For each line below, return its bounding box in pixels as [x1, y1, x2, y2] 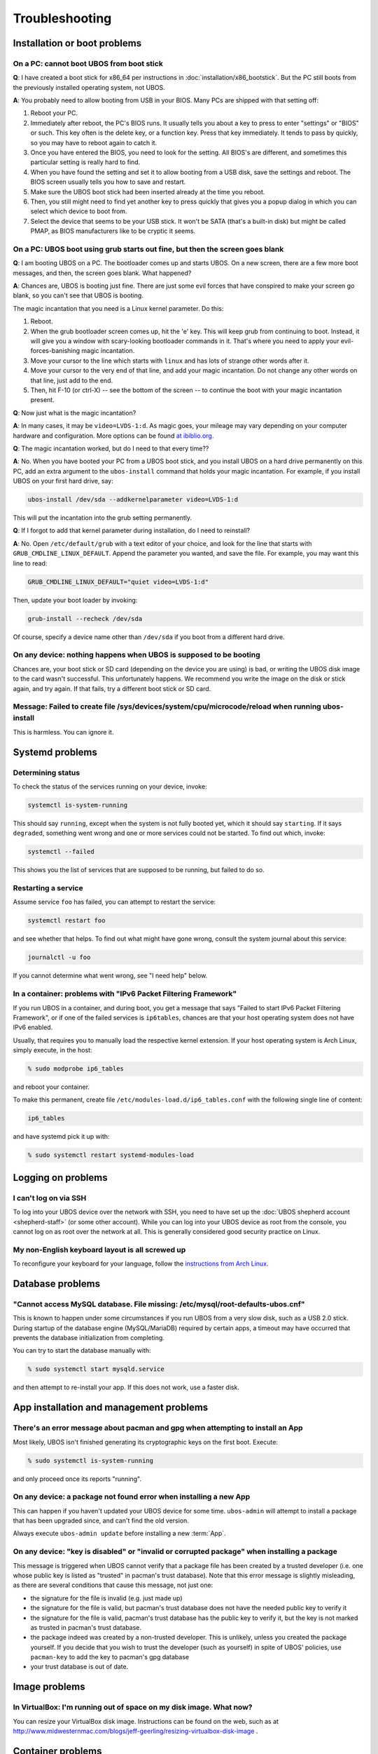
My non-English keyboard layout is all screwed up [13, 1245, 186, 1254]
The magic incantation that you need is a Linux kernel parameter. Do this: [13, 304, 224, 312]
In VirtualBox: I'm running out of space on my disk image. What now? [13, 1702, 253, 1712]
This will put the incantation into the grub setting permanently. [13, 514, 192, 522]
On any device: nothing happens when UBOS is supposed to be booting [13, 650, 260, 660]
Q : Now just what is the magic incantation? [13, 408, 136, 417]
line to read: [13, 558, 48, 568]
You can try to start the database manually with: [13, 1346, 151, 1355]
